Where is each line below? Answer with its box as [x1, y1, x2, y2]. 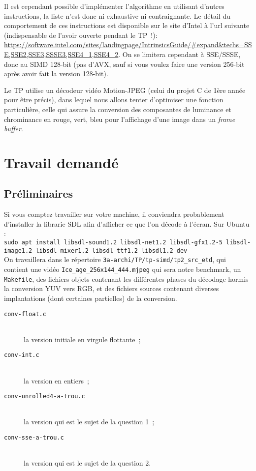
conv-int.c [4, 352, 39, 359]
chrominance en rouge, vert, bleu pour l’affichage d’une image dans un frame [4, 114, 235, 124]
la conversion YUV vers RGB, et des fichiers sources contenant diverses [4, 283, 219, 294]
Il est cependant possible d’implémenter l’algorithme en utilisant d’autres [4, 1, 224, 11]
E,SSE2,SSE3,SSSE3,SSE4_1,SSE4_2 [4, 49, 119, 59]
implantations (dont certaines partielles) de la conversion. [4, 293, 177, 303]
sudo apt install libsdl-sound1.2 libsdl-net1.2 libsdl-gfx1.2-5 [4, 239, 223, 246]
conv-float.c [4, 310, 46, 318]
